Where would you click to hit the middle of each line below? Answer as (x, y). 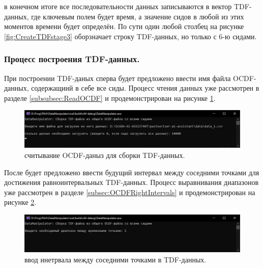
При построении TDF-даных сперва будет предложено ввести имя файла (118, 78)
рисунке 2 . (20, 202)
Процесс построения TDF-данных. (72, 59)
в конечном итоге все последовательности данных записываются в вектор (118, 6)
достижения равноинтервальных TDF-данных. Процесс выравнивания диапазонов (131, 182)
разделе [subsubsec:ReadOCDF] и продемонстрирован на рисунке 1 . (110, 98)
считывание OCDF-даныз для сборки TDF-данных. (105, 155)
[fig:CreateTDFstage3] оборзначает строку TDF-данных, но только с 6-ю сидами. (130, 36)
